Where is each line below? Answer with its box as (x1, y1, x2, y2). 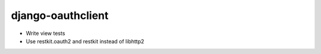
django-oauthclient (11, 9, 109, 22)
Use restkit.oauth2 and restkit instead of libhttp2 (26, 37, 144, 45)
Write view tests (26, 30, 65, 37)
